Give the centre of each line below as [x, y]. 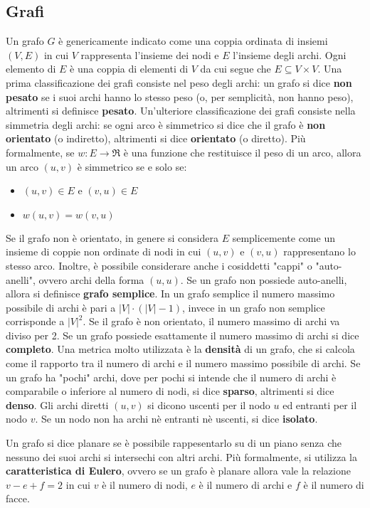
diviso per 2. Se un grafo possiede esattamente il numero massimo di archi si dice [183, 335]
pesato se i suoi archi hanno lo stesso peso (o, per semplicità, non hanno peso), [180, 96]
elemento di [31, 69]
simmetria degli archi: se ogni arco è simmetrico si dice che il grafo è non [166, 124]
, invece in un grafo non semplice [253, 307]
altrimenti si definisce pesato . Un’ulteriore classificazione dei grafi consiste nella [181, 111]
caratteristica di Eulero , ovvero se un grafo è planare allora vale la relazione [178, 471]
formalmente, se [40, 152]
